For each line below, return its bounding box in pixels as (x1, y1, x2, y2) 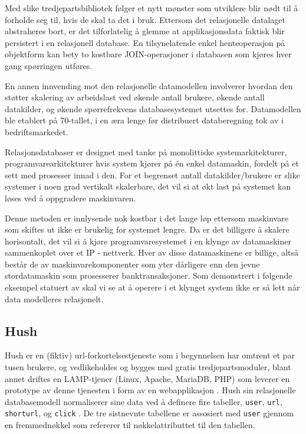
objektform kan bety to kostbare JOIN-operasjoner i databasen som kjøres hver (5, 48, 292, 60)
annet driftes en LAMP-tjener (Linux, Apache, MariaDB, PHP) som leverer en (5, 372, 290, 384)
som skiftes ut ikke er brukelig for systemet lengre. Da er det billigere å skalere (5, 223, 289, 236)
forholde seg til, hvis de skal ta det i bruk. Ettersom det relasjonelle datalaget (5, 13, 285, 25)
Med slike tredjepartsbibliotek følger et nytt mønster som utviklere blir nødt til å (5, 2, 298, 14)
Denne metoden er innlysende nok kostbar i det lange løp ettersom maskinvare (5, 211, 288, 224)
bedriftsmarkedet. (5, 125, 68, 138)
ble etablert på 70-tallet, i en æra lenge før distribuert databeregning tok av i (5, 114, 284, 126)
